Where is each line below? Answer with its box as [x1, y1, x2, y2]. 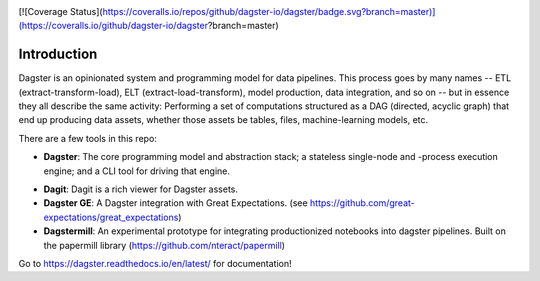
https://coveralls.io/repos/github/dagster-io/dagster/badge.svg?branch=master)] [102, 6, 436, 17]
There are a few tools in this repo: [18, 132, 157, 144]
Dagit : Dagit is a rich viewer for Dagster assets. [43, 183, 239, 195]
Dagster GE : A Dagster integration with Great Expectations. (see [43, 197, 309, 209]
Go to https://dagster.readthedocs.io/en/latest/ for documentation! [18, 257, 292, 269]
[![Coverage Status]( [18, 6, 104, 17]
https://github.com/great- [310, 197, 415, 209]
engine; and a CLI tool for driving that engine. [43, 165, 230, 177]
